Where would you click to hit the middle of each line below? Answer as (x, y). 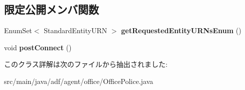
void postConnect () (38, 47)
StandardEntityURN (76, 30)
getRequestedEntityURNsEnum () (181, 30)
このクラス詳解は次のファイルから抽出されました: (86, 64)
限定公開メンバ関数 (51, 9)
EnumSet (18, 30)
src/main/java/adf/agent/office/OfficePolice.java (79, 81)
